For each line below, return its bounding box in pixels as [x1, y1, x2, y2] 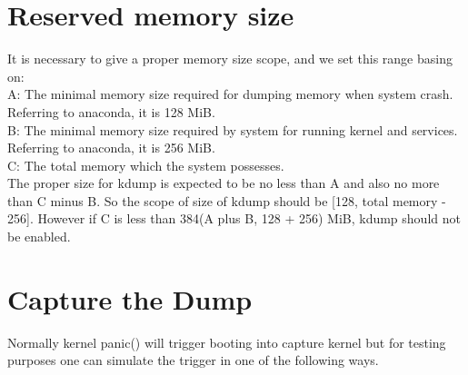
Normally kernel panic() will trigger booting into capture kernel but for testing [7, 332, 446, 351]
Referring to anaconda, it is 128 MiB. [7, 102, 215, 121]
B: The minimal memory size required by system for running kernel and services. [7, 120, 458, 139]
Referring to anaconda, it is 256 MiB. [7, 138, 215, 157]
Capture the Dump [7, 280, 253, 317]
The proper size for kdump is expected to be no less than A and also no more [7, 173, 440, 192]
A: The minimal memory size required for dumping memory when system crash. [7, 84, 453, 104]
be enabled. [7, 227, 71, 246]
